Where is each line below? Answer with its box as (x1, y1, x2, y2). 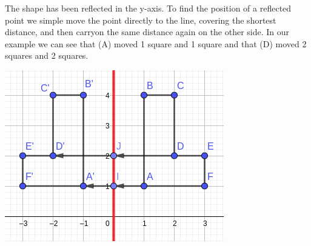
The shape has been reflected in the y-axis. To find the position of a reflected (5, 2, 292, 14)
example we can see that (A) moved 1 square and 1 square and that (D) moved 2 (5, 37, 307, 50)
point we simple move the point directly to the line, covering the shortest (5, 13, 276, 26)
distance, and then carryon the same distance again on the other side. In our (5, 25, 290, 38)
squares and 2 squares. (5, 49, 89, 62)
